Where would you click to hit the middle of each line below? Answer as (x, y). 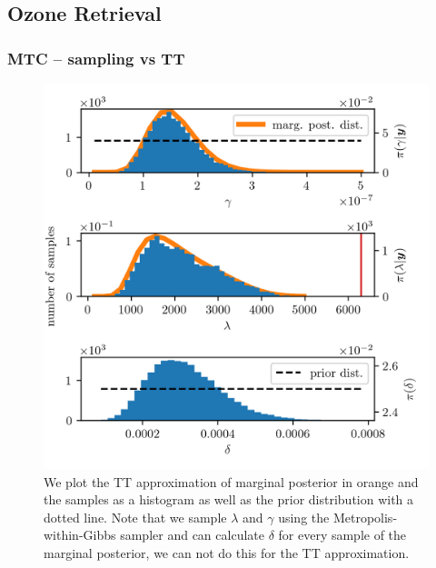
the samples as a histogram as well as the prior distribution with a (229, 499)
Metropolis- (365, 517)
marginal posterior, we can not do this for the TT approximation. (227, 552)
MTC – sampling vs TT (96, 58)
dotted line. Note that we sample (135, 517)
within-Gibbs (80, 535)
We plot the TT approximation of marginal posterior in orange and (231, 481)
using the (304, 517)
